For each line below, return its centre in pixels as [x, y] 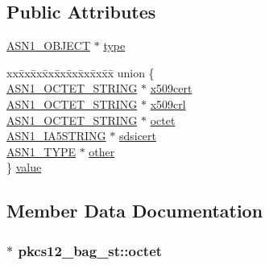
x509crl [168, 104]
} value [24, 167]
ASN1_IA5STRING [56, 136]
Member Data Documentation [135, 211]
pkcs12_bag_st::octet [90, 250]
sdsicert [137, 136]
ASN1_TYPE [41, 151]
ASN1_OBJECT [49, 46]
